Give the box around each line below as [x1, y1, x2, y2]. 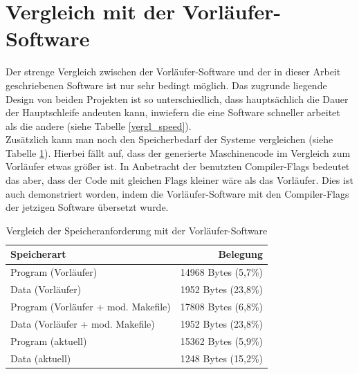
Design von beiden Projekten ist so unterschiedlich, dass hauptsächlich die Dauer [6, 91, 349, 106]
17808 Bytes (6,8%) [180, 299, 264, 313]
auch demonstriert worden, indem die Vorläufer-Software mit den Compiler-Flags [6, 186, 349, 200]
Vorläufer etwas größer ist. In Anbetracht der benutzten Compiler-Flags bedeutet [6, 159, 350, 174]
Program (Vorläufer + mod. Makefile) [10, 299, 171, 313]
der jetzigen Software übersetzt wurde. [6, 200, 169, 214]
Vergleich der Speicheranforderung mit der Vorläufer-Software [6, 223, 268, 237]
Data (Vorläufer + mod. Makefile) [10, 316, 155, 330]
